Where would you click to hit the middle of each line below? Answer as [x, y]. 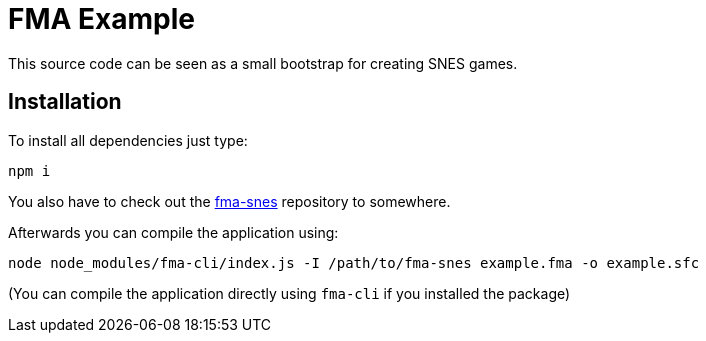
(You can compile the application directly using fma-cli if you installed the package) [289, 293]
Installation [65, 102]
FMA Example [101, 19]
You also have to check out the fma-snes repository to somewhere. [229, 201]
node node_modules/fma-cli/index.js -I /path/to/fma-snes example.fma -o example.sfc [354, 262]
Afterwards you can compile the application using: [173, 232]
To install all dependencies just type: [128, 140]
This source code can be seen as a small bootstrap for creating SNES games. [263, 63]
